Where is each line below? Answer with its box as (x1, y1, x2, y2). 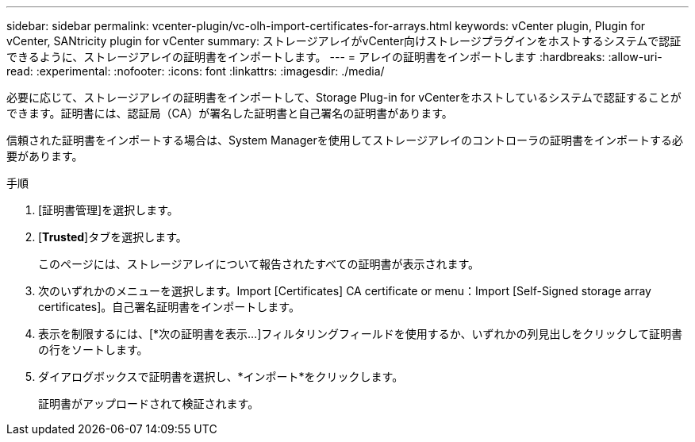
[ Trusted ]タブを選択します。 (38, 230, 187, 244)
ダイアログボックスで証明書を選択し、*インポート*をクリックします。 (38, 370, 404, 383)
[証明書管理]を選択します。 (38, 203, 179, 217)
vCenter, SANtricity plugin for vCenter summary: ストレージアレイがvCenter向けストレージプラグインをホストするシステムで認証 (6, 34, 682, 48)
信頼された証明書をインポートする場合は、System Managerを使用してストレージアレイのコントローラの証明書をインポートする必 (6, 133, 684, 147)
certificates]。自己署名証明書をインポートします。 (38, 300, 300, 313)
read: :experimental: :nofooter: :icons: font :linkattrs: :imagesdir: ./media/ (6, 64, 385, 78)
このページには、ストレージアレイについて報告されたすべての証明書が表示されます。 (38, 257, 480, 271)
